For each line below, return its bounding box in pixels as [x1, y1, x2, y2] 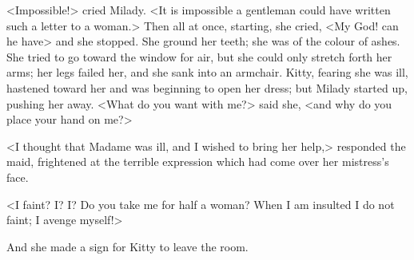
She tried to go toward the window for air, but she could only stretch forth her [6, 48, 392, 65]
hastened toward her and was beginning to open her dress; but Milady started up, [6, 79, 408, 96]
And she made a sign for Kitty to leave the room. [6, 238, 249, 254]
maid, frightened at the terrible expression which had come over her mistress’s [6, 153, 389, 170]
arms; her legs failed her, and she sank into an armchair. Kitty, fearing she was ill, [6, 64, 408, 81]
